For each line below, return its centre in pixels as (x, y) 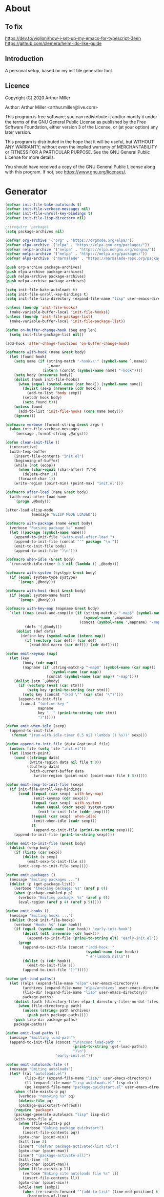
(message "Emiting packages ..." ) (44, 880)
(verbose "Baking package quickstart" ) (63, 1128)
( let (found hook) (28, 357)
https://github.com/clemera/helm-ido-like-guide (53, 43)
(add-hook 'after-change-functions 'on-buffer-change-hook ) (68, 343)
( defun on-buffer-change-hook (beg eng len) (51, 330)
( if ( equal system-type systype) (43, 577)
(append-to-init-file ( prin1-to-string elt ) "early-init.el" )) (92, 938)
